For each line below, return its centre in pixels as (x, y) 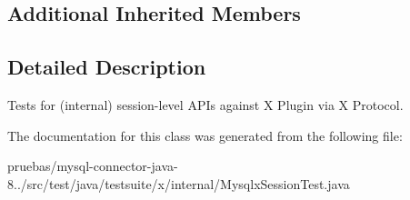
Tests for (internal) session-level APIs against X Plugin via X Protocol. (205, 104)
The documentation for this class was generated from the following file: (205, 135)
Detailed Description (107, 67)
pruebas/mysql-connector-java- (93, 166)
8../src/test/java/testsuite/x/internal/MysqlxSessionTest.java (179, 183)
